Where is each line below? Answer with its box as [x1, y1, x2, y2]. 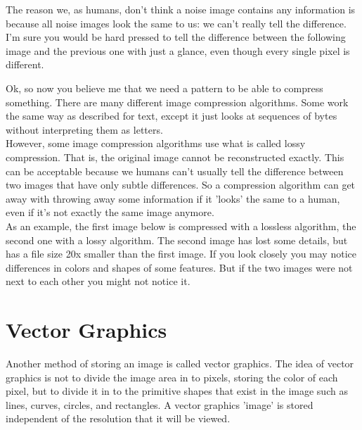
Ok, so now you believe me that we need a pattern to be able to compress [6, 80, 323, 95]
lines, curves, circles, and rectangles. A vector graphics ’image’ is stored [6, 397, 313, 412]
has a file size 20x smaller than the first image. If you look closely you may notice [6, 246, 356, 261]
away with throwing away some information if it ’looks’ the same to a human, [6, 191, 340, 205]
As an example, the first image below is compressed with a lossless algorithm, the [6, 218, 356, 233]
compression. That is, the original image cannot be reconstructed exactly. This [6, 149, 344, 164]
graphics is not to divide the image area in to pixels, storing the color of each [6, 369, 338, 384]
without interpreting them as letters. [6, 122, 163, 137]
